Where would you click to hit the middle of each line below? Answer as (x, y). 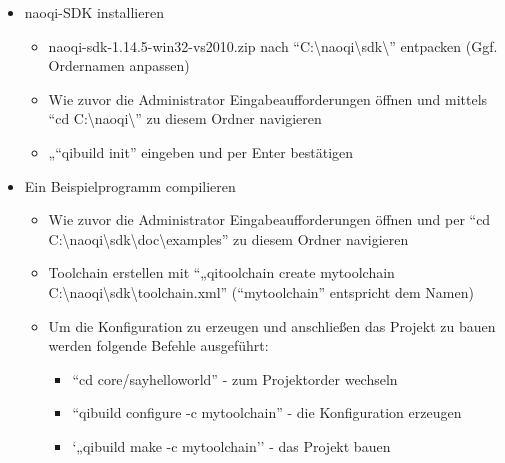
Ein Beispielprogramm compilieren (130, 185)
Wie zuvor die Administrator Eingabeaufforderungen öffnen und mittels (268, 98)
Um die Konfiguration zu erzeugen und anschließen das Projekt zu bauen (272, 325)
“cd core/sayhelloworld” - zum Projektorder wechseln (235, 378)
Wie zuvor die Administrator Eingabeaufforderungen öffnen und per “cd (269, 219)
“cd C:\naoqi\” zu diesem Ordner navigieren (185, 118)
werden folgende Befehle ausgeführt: (158, 345)
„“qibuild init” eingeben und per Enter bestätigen (201, 151)
